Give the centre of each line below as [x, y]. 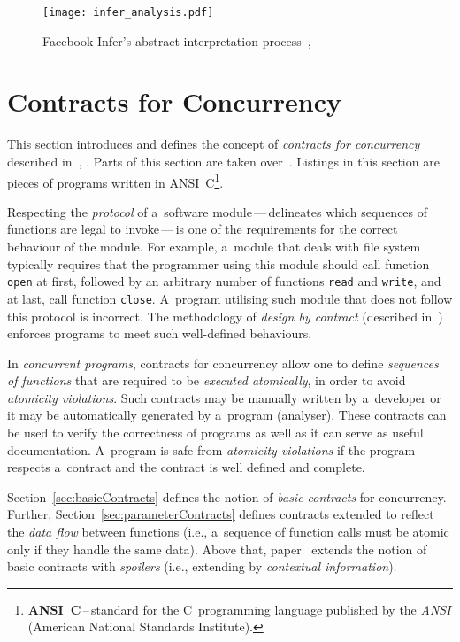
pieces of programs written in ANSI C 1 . [115, 181]
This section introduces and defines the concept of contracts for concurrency [214, 144]
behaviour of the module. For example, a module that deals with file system [214, 246]
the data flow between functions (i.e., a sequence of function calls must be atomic [228, 532]
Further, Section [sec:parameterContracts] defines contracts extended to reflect [221, 514]
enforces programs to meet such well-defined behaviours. [160, 333]
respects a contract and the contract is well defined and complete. [186, 467]
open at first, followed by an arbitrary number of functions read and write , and [224, 281]
